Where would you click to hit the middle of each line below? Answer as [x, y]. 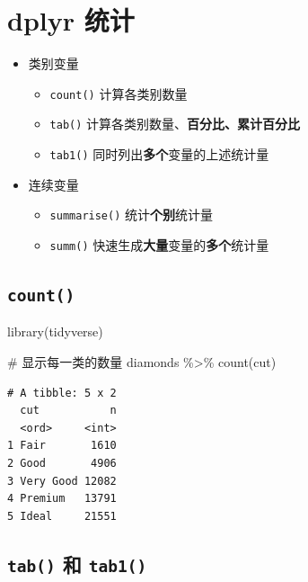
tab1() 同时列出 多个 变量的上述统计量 [159, 154]
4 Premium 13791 [62, 499]
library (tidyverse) [55, 331]
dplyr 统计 [71, 20]
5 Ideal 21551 [62, 516]
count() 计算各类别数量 [119, 93]
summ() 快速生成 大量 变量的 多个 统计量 [159, 244]
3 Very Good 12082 [62, 481]
